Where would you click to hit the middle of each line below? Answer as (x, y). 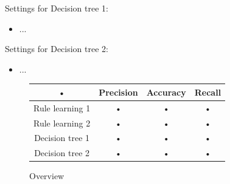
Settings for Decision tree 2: (57, 49)
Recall (208, 92)
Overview (47, 176)
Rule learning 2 (62, 123)
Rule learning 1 (62, 107)
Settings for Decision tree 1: (57, 8)
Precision (118, 92)
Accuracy (166, 92)
